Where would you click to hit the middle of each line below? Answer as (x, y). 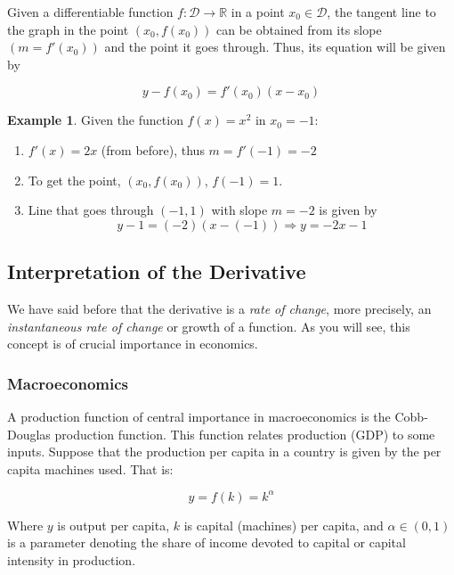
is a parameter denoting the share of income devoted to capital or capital (207, 542)
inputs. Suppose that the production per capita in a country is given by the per (224, 452)
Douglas (29, 434)
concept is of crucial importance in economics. (133, 344)
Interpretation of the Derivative (157, 271)
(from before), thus (153, 149)
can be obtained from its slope (299, 29)
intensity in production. (72, 560)
